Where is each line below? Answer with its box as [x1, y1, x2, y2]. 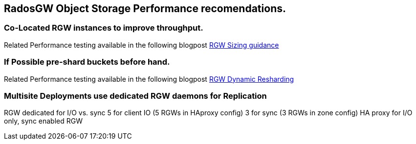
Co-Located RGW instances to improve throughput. [4, 23, 203, 33]
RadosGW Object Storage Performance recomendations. [4, 2, 286, 15]
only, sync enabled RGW [4, 117, 83, 126]
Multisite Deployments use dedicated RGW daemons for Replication [4, 90, 267, 101]
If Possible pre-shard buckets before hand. [4, 57, 170, 67]
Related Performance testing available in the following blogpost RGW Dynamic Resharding [4, 74, 294, 83]
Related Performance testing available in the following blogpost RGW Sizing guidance [4, 40, 279, 49]
